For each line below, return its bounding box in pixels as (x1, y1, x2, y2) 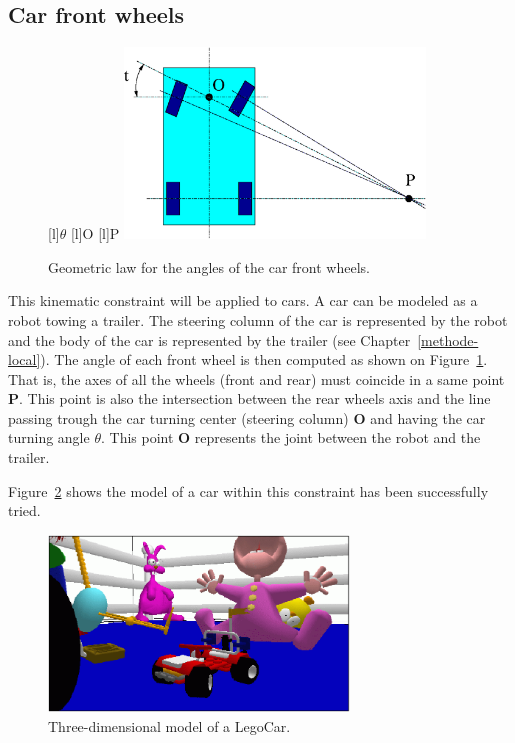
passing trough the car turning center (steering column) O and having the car (8, 407, 486, 428)
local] (8, 349, 41, 370)
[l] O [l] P (70, 223, 120, 244)
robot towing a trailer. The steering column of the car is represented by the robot (8, 309, 508, 330)
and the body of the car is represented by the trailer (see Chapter (8, 329, 411, 350)
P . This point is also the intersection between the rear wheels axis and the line (8, 388, 491, 409)
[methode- (417, 329, 479, 350)
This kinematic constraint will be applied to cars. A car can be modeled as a (8, 290, 478, 311)
